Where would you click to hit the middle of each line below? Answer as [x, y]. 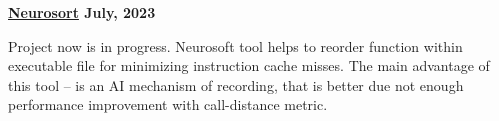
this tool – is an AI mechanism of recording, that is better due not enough [236, 84]
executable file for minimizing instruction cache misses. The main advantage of [249, 65]
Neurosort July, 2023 [82, 12]
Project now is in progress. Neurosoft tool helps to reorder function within [235, 45]
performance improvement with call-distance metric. [168, 104]
